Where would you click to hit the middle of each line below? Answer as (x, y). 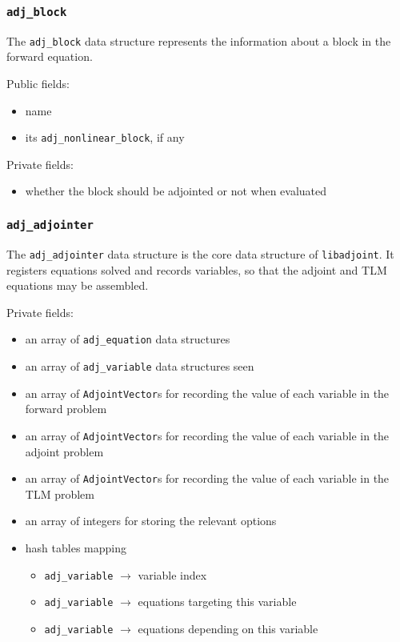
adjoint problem (64, 451)
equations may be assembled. (78, 285)
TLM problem (60, 494)
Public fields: (38, 84)
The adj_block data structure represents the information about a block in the (199, 40)
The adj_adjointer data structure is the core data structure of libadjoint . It (200, 253)
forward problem (66, 409)
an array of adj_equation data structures (128, 339)
